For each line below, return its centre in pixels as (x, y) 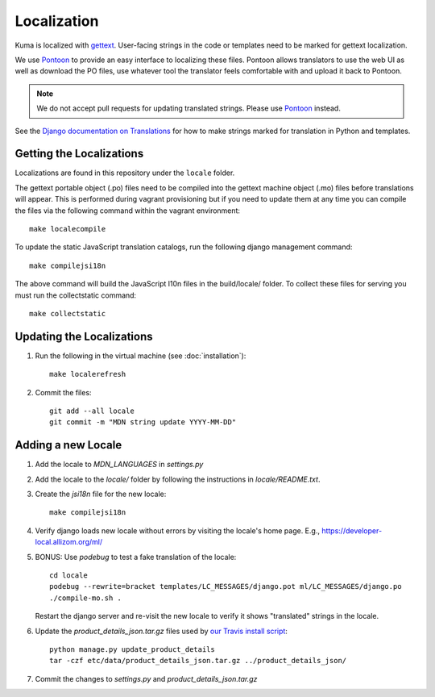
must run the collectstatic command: (76, 295)
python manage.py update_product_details (132, 649)
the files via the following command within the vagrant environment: (128, 211)
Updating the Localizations (84, 336)
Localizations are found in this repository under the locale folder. (125, 173)
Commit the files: (63, 392)
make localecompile (68, 229)
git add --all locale (92, 411)
